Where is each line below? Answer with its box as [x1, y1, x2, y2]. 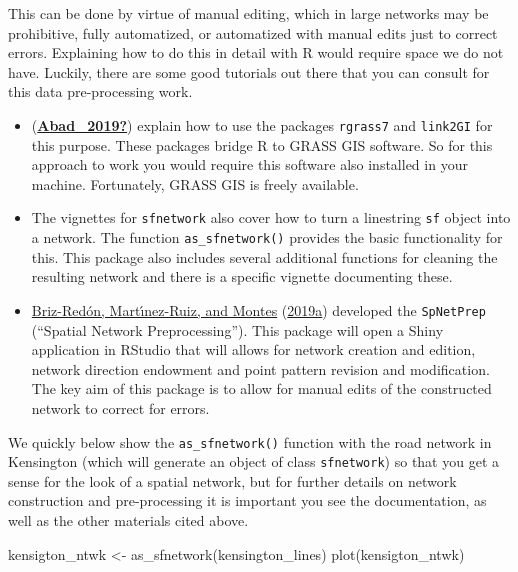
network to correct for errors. [31, 397, 210, 418]
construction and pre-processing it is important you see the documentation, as [8, 490, 487, 511]
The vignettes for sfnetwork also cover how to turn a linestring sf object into [31, 207, 511, 228]
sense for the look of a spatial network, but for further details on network [8, 470, 457, 491]
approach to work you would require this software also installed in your [31, 154, 468, 175]
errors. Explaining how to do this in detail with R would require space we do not [8, 42, 504, 63]
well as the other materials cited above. [8, 510, 249, 531]
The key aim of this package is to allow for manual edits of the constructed [31, 378, 492, 399]
